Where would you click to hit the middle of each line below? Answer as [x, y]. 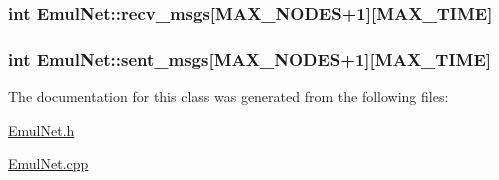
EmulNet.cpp [48, 163]
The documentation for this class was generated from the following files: [228, 96]
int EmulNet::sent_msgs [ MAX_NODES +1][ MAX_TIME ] [249, 58]
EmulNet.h [41, 129]
